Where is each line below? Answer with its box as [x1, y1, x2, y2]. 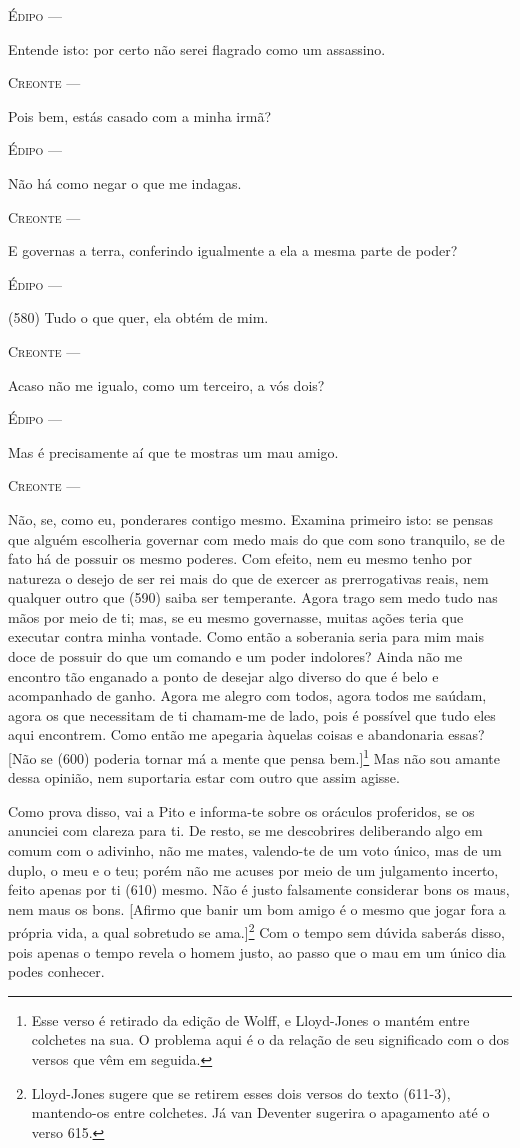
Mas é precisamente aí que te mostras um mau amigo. [8, 441, 339, 462]
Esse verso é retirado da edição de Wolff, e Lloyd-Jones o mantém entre [31, 1009, 470, 1030]
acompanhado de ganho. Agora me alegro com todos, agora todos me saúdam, [8, 685, 487, 706]
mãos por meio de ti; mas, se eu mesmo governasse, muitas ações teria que [8, 606, 464, 627]
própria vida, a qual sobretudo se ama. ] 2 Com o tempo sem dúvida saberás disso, [8, 919, 505, 943]
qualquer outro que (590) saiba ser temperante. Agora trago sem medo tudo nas [8, 587, 498, 608]
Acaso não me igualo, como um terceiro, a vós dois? [8, 374, 325, 395]
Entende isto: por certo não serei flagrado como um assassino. [8, 38, 386, 59]
